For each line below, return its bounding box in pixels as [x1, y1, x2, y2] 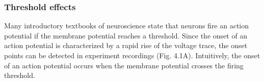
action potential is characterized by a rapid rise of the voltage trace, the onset [4, 40, 248, 51]
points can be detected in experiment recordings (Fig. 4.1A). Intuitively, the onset [4, 50, 260, 60]
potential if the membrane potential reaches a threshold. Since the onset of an [4, 30, 248, 40]
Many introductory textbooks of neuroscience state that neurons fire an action [4, 20, 249, 31]
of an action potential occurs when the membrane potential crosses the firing [4, 60, 244, 70]
